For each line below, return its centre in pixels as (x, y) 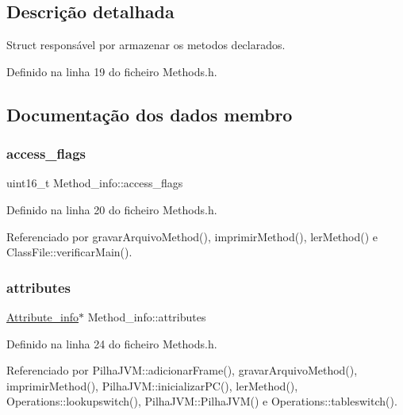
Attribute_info (43, 316)
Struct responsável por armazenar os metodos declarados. (146, 45)
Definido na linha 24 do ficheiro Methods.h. (112, 343)
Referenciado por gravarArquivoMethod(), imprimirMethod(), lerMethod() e (192, 236)
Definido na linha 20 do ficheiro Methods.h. (112, 209)
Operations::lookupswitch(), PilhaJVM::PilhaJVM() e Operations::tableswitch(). (202, 401)
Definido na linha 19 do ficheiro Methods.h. (112, 71)
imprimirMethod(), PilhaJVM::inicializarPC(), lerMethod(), (152, 385)
